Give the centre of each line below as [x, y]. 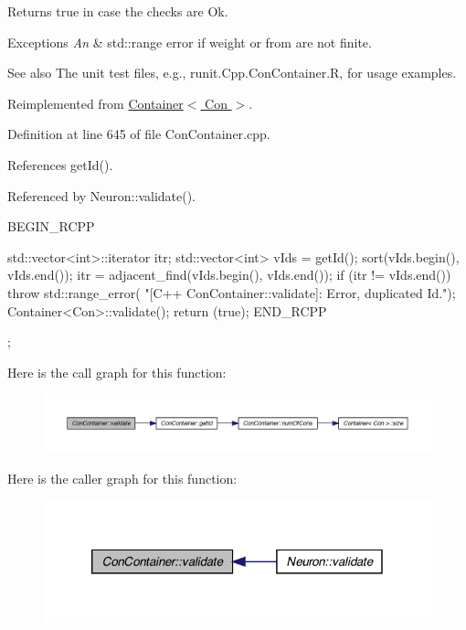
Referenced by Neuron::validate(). [102, 195]
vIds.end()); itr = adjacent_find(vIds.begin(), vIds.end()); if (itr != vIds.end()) [229, 275]
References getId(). [60, 164]
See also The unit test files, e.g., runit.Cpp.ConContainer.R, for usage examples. [232, 73]
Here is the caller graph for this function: [122, 479]
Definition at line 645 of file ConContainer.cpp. [139, 134]
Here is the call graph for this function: [117, 372]
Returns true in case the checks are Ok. [118, 11]
